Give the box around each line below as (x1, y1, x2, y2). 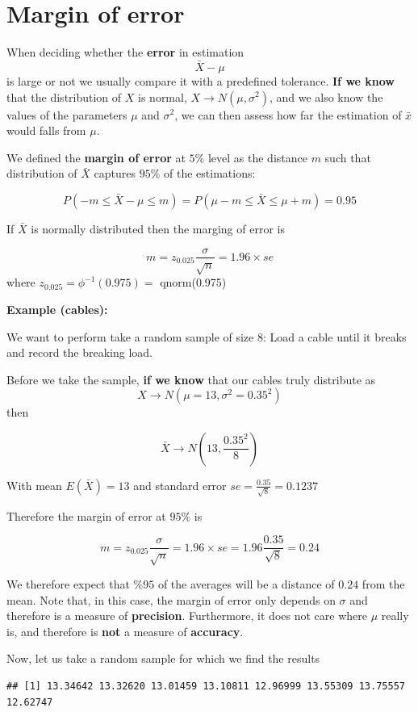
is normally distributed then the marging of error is (31, 220, 285, 237)
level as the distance (207, 149, 307, 165)
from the (362, 576, 405, 593)
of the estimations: (164, 165, 256, 182)
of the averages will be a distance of (157, 576, 335, 593)
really (381, 607, 409, 624)
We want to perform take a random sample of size (6, 328, 254, 345)
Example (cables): (6, 300, 108, 317)
